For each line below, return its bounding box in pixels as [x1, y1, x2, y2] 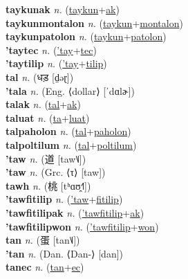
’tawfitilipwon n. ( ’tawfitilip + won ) [6, 219, 159, 233]
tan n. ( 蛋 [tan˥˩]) [6, 233, 80, 247]
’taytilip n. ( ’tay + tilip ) [6, 56, 107, 71]
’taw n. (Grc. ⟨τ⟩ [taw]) [6, 165, 106, 179]
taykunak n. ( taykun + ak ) [6, 2, 120, 16]
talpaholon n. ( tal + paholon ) [6, 124, 131, 138]
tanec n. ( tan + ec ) [6, 260, 84, 274]
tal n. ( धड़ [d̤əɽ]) [6, 69, 74, 84]
